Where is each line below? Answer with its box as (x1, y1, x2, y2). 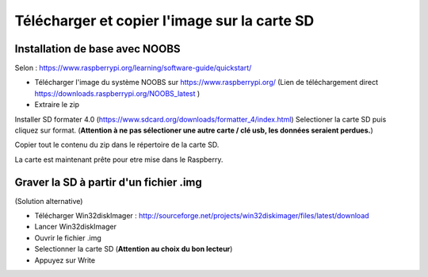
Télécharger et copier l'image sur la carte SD (14, 12, 315, 29)
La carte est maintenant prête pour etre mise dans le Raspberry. (14, 155, 224, 164)
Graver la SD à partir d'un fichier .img (14, 175, 202, 189)
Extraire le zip (34, 100, 79, 110)
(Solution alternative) (14, 196, 83, 206)
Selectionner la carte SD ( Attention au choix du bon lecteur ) (34, 244, 233, 254)
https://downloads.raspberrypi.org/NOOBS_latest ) (34, 88, 201, 98)
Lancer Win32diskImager (34, 222, 117, 232)
